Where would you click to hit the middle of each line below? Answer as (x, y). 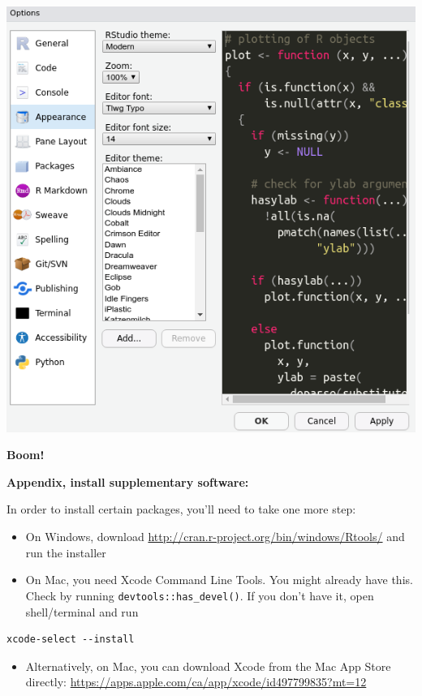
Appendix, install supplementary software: (128, 481)
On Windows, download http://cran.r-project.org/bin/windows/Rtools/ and (215, 537)
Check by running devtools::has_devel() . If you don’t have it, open (200, 595)
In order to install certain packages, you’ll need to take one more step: (181, 509)
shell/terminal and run (82, 611)
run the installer (66, 552)
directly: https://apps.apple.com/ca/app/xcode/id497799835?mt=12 (196, 682)
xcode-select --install (71, 640)
